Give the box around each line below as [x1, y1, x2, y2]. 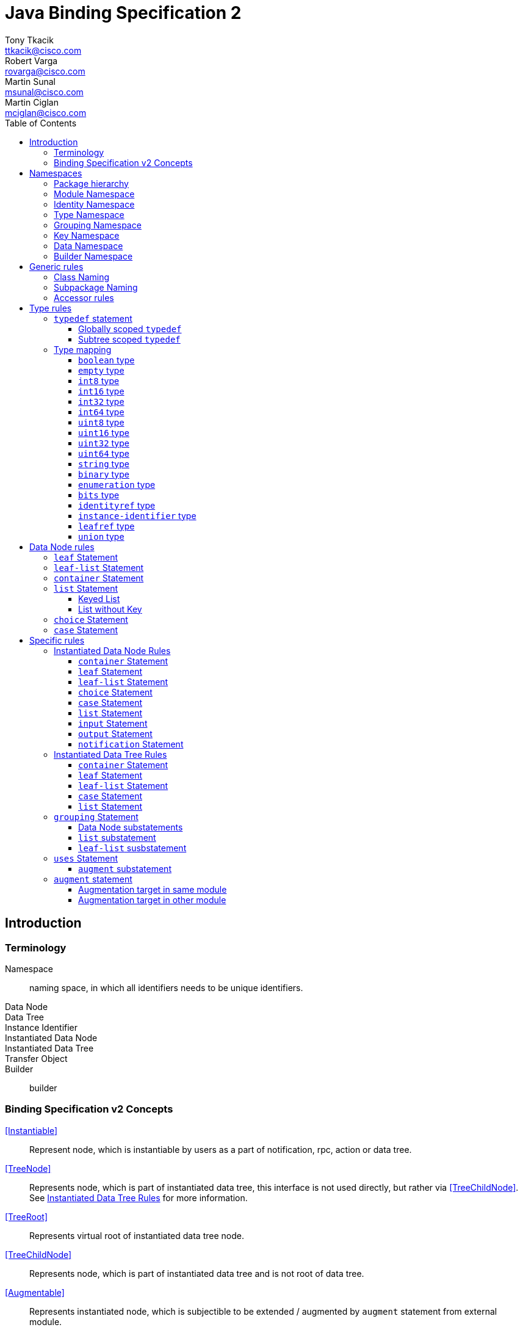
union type [78, 531, 124, 542]
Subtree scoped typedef [78, 333, 181, 344]
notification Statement [78, 738, 184, 749]
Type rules [29, 302, 72, 313]
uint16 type [78, 427, 129, 438]
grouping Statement [54, 811, 139, 822]
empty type [78, 365, 124, 376]
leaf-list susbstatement [78, 842, 187, 853]
